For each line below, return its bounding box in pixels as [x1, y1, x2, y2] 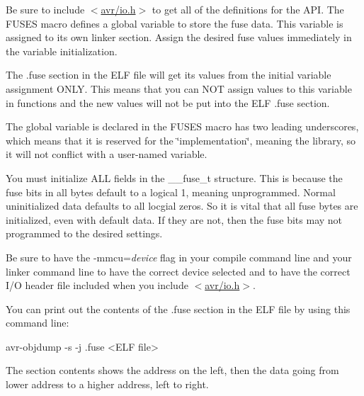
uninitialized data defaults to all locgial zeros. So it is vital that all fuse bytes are [6, 198, 358, 213]
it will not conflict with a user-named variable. [6, 147, 207, 162]
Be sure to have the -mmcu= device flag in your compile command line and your [6, 249, 352, 264]
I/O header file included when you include [6, 278, 188, 293]
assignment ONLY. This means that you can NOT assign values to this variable [6, 81, 352, 96]
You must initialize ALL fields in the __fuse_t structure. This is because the [6, 170, 343, 185]
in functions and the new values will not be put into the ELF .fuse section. [6, 95, 330, 110]
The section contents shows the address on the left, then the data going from [6, 363, 339, 378]
